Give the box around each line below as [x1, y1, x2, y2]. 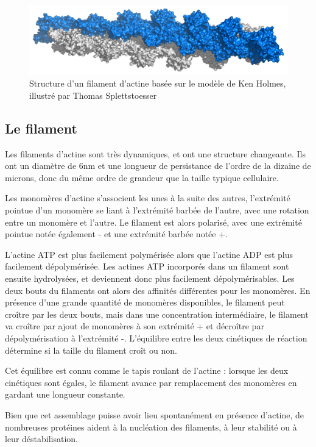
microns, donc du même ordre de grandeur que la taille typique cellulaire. [5, 171, 279, 184]
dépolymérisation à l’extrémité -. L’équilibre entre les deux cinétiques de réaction [5, 331, 307, 344]
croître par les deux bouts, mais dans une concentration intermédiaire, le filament [5, 307, 309, 320]
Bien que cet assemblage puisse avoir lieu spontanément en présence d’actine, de [5, 408, 304, 421]
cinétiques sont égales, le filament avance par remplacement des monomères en [5, 376, 297, 388]
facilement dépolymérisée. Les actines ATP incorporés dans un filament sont [5, 260, 289, 273]
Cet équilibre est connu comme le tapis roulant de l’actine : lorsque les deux [5, 364, 289, 377]
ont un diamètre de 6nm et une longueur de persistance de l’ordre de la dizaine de [5, 159, 311, 172]
